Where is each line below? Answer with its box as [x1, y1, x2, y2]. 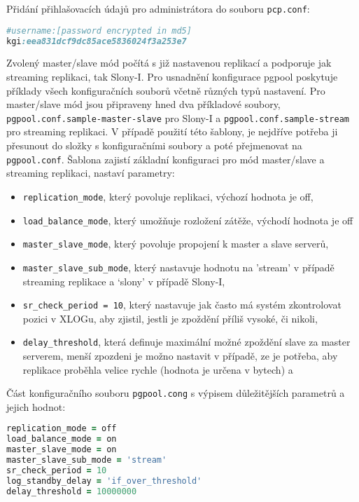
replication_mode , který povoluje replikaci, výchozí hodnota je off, [22, 189, 314, 203]
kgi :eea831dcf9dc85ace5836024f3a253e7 [6, 36, 187, 46]
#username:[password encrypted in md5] [6, 25, 192, 36]
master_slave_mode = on [6, 445, 117, 455]
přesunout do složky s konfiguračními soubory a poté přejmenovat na [6, 138, 302, 153]
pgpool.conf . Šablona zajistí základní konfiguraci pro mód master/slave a [6, 151, 325, 166]
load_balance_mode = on [6, 434, 117, 445]
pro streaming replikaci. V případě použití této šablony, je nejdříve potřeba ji [6, 124, 338, 139]
